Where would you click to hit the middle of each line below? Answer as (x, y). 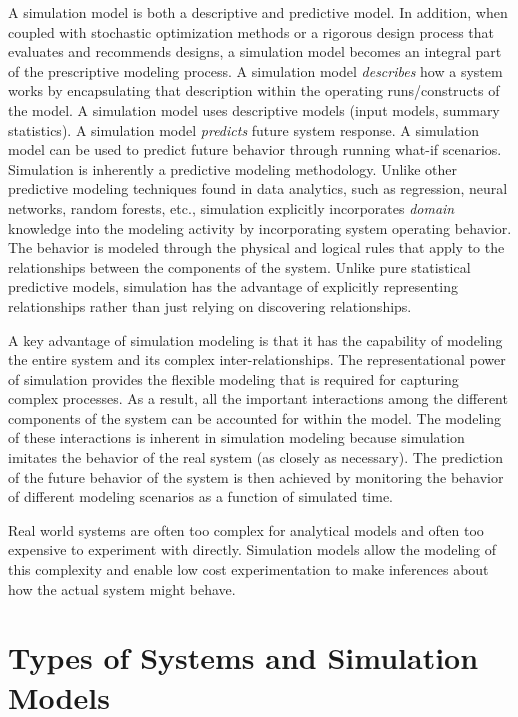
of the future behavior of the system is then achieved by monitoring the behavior (256, 476)
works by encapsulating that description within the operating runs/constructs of (254, 90)
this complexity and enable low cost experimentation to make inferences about (248, 569)
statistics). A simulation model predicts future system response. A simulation (243, 129)
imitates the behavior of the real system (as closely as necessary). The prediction (255, 457)
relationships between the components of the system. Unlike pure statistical (239, 266)
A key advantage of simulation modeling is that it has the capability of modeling (255, 339)
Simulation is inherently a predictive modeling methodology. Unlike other (233, 168)
